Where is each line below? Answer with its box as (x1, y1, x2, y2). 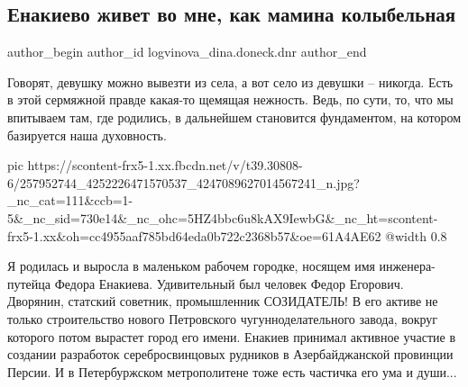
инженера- (379, 256, 436, 275)
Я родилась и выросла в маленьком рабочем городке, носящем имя (7, 256, 375, 275)
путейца (7, 274, 51, 292)
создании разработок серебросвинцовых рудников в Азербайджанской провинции (7, 345, 454, 364)
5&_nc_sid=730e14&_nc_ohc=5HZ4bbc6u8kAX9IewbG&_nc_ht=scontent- (7, 208, 438, 227)
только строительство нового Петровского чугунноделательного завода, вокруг (7, 309, 438, 328)
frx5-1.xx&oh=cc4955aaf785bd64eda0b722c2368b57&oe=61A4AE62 (7, 226, 381, 245)
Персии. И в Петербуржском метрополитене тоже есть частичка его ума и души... (7, 362, 457, 381)
